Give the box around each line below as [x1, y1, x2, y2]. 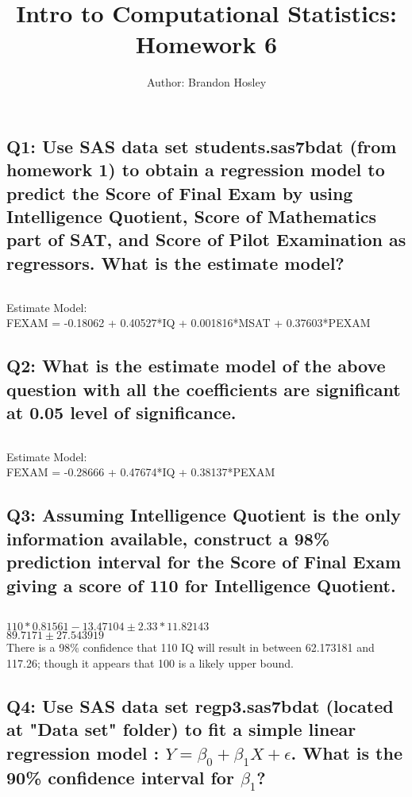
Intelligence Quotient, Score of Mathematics [6, 204, 377, 229]
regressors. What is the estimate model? [6, 250, 345, 275]
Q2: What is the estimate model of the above [6, 353, 386, 378]
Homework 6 [135, 28, 278, 60]
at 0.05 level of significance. [6, 400, 237, 425]
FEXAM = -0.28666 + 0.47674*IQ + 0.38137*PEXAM [6, 464, 275, 480]
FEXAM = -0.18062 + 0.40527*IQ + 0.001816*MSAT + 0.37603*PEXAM [6, 314, 371, 331]
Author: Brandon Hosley [146, 74, 267, 90]
